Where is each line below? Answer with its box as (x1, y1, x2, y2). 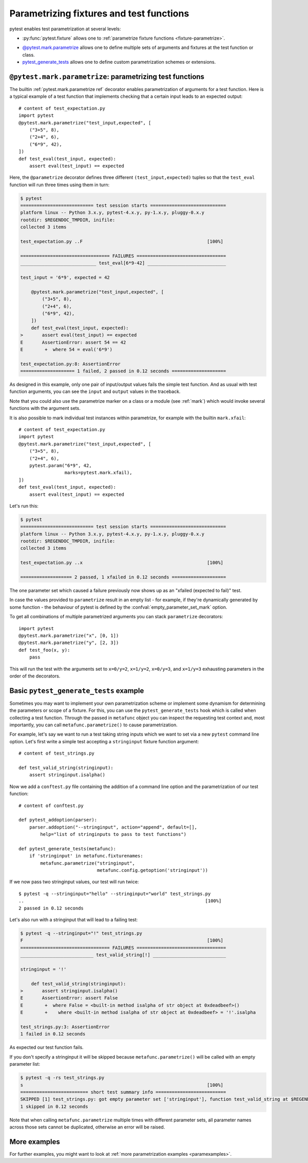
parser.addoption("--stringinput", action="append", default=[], (29, 824, 198, 830)
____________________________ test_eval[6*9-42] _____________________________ (20, 260, 226, 266)
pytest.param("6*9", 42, (29, 462, 92, 468)
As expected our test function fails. (9, 1044, 84, 1050)
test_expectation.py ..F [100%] (20, 239, 223, 244)
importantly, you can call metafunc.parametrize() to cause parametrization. (9, 722, 178, 728)
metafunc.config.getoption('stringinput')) (97, 867, 208, 873)
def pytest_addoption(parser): (18, 817, 98, 823)
